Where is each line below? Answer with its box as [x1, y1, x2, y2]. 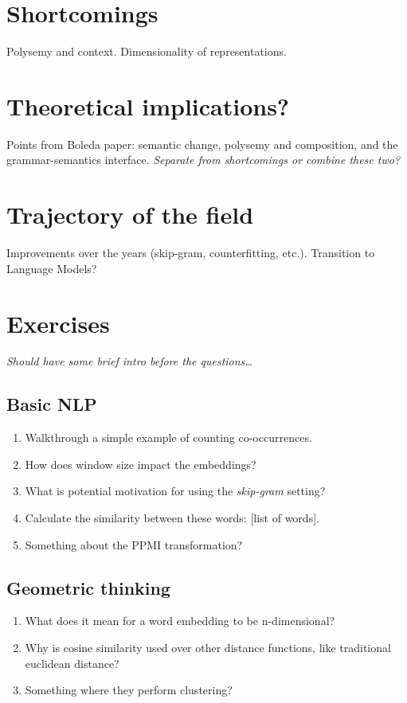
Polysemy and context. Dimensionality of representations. [6, 43, 287, 60]
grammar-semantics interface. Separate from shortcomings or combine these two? [6, 151, 401, 168]
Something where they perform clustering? [25, 682, 233, 698]
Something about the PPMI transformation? [25, 536, 243, 553]
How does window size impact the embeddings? [25, 455, 256, 472]
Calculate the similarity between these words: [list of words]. [25, 510, 319, 526]
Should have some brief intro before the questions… [6, 353, 252, 369]
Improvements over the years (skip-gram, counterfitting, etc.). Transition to [6, 244, 375, 261]
